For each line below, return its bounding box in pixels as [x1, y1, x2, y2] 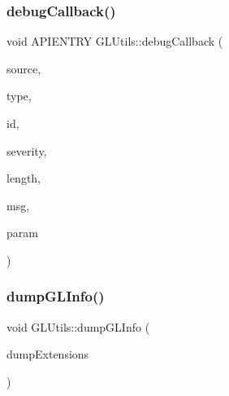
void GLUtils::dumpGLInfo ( [6, 318, 150, 335]
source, [6, 59, 41, 77]
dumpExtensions [6, 345, 89, 363]
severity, [6, 142, 47, 159]
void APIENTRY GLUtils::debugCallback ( [6, 33, 223, 50]
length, [6, 169, 41, 187]
